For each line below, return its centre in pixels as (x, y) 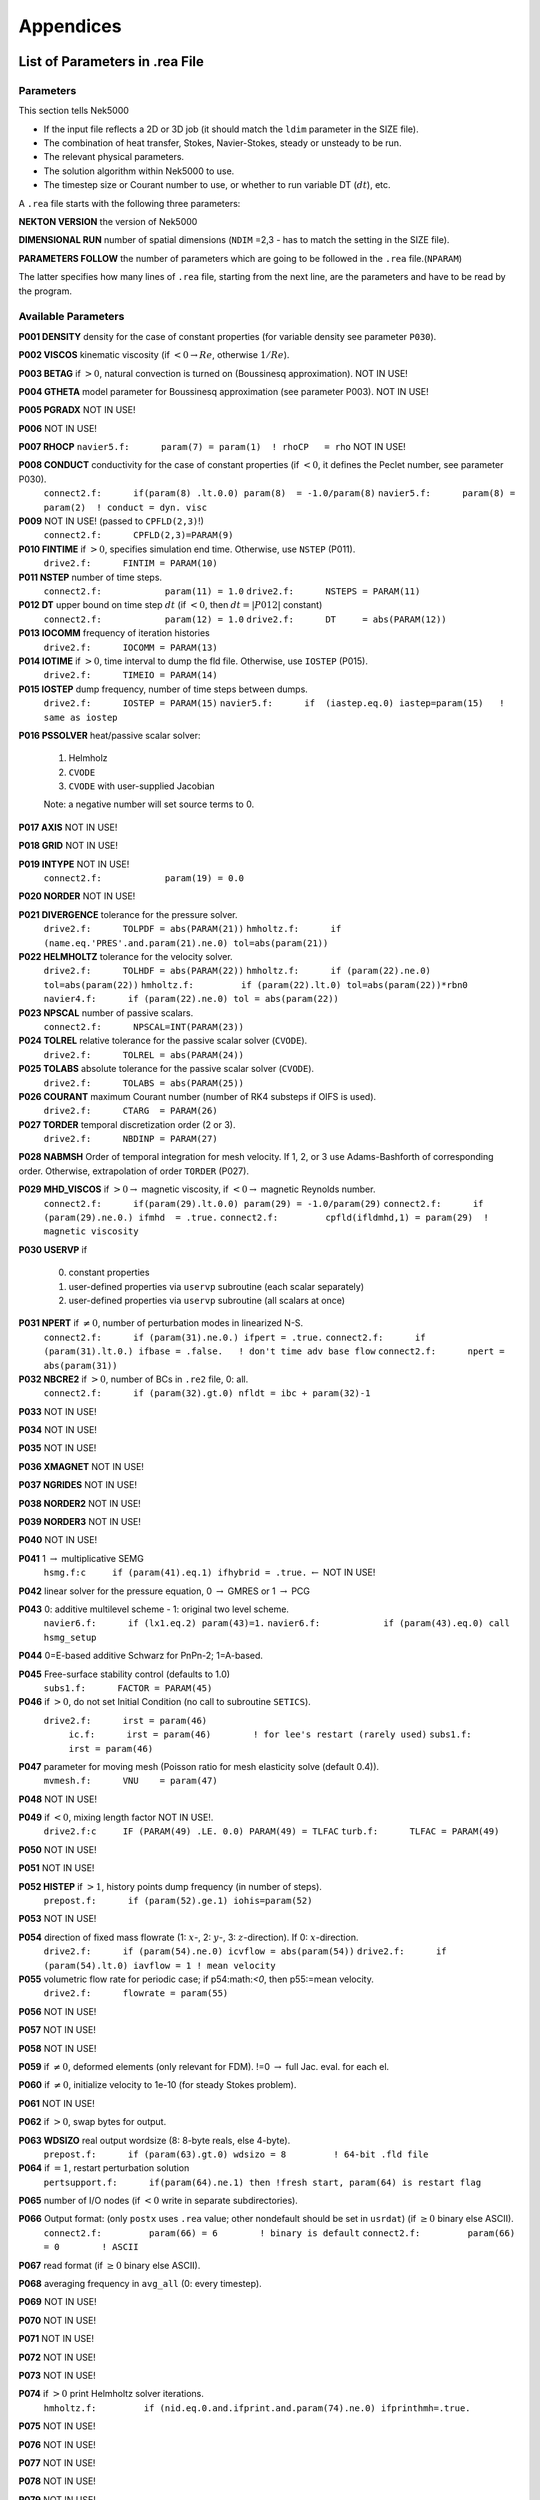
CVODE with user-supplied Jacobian (141, 786)
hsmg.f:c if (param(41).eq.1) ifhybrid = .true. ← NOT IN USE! (209, 1572)
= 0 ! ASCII (91, 2247)
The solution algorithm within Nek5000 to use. (139, 171)
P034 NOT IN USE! (57, 1430)
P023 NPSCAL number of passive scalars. (106, 1012)
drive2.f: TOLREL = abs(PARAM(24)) (144, 1054)
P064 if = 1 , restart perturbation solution (104, 2168)
